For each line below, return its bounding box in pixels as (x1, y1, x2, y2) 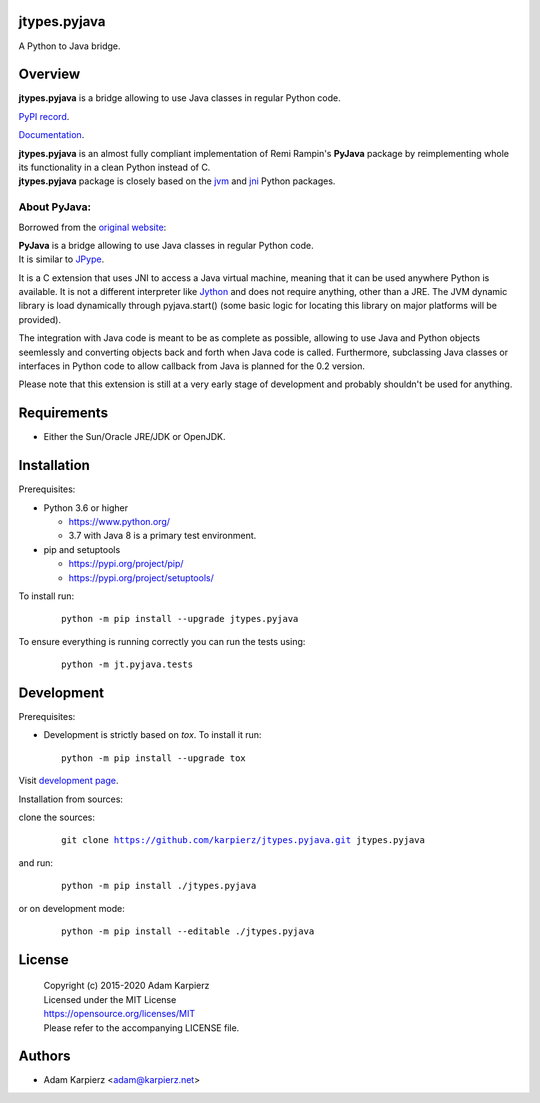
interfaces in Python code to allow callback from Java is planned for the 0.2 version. (18, 360, 365, 372)
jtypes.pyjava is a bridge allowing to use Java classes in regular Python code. (18, 92, 341, 104)
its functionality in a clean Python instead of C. (18, 161, 211, 173)
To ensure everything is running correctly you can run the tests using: (18, 635, 306, 647)
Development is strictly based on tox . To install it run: (43, 729, 262, 741)
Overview (18, 66, 81, 83)
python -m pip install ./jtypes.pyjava (61, 880, 257, 892)
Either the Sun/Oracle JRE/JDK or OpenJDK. (43, 431, 226, 443)
